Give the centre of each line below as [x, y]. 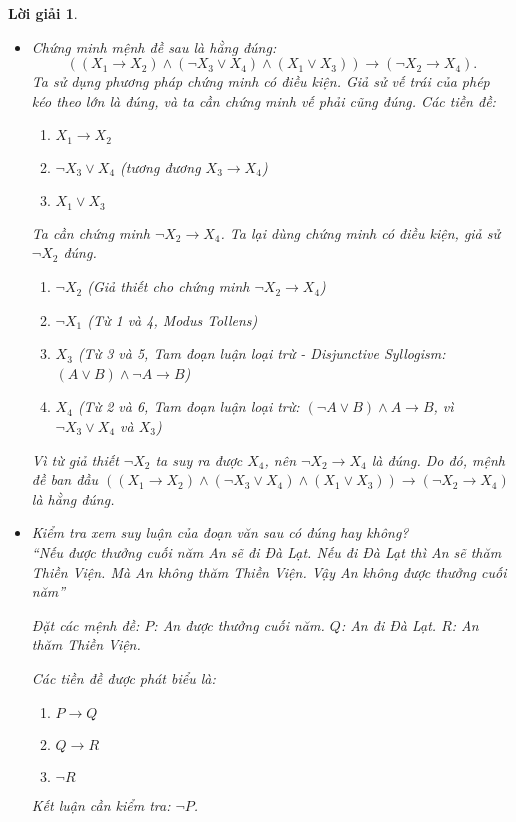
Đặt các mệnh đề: [85, 624]
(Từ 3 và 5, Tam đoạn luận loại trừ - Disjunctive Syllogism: [261, 353]
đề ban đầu [64, 479]
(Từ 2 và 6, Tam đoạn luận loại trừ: [188, 406]
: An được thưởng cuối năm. [239, 624]
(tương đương [160, 166]
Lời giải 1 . [43, 13]
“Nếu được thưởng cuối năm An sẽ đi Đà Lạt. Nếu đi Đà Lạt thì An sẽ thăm [266, 552]
